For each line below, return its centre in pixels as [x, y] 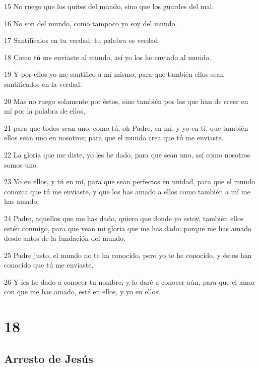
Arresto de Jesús [49, 358]
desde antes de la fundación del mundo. [65, 238]
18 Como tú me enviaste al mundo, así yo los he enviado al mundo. [108, 57]
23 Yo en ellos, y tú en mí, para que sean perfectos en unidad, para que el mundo [130, 181]
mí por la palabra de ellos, [45, 111]
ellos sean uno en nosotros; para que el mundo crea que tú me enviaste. [114, 138]
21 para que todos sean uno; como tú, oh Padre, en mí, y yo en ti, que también [126, 127]
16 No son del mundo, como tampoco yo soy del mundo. [91, 23]
